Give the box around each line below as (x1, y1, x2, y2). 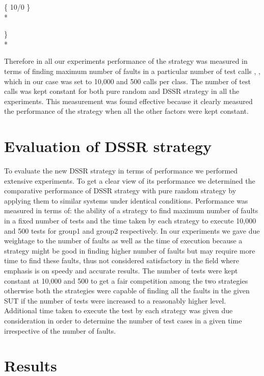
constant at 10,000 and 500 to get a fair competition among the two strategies (4, 275, 248, 286)
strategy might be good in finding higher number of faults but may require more (4, 245, 255, 256)
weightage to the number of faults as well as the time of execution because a (4, 235, 243, 246)
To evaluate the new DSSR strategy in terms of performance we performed (4, 165, 238, 176)
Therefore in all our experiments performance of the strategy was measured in (4, 56, 248, 66)
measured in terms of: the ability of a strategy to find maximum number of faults (4, 205, 258, 216)
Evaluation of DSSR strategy (4, 136, 212, 157)
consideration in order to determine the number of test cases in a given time (4, 315, 242, 325)
